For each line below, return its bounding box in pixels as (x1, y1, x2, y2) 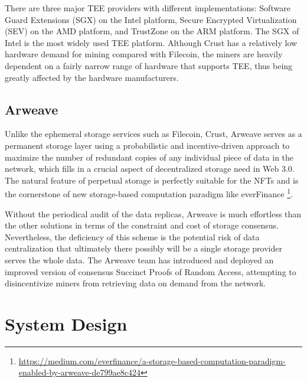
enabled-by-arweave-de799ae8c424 (18, 366, 141, 378)
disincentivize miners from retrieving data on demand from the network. (5, 277, 266, 289)
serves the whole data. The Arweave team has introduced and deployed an (5, 253, 274, 266)
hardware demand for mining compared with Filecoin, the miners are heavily (5, 48, 283, 60)
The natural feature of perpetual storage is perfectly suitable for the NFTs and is (5, 174, 299, 186)
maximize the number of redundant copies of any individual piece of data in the (5, 151, 294, 163)
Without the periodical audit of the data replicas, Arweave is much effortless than (5, 207, 302, 220)
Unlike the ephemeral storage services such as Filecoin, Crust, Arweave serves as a (5, 128, 302, 140)
